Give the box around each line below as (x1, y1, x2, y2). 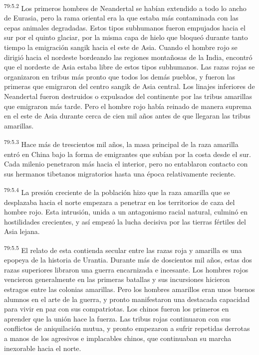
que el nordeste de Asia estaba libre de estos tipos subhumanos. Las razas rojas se (4, 61, 255, 72)
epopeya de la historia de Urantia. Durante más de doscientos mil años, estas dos (4, 254, 252, 265)
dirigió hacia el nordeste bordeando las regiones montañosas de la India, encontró (4, 51, 253, 62)
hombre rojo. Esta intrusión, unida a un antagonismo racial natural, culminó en (4, 206, 248, 217)
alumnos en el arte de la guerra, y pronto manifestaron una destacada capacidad (4, 293, 250, 304)
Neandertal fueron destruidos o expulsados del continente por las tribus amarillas (4, 91, 253, 101)
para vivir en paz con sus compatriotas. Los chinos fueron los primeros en (4, 303, 229, 314)
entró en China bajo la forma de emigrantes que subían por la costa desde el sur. (4, 148, 251, 159)
